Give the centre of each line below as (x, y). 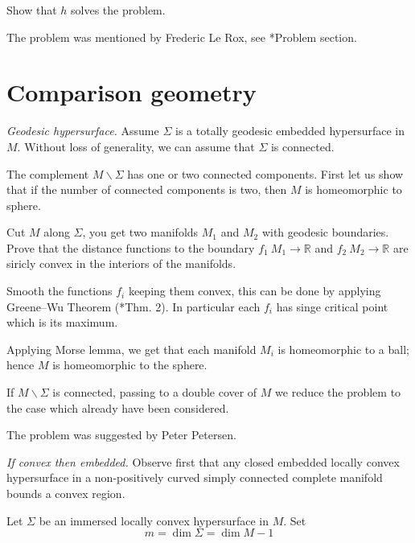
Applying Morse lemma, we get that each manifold (131, 349)
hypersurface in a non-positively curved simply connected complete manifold (195, 477)
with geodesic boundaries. (325, 232)
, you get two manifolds (140, 232)
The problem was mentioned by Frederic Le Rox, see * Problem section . (182, 37)
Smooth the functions (60, 291)
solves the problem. (118, 10)
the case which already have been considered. (118, 407)
